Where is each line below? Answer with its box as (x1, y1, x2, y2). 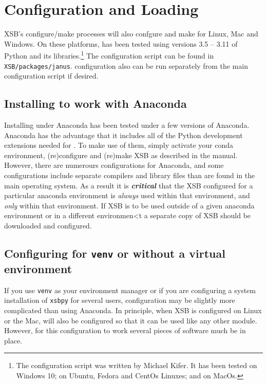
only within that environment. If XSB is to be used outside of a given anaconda (4, 200, 255, 210)
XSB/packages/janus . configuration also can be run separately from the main (4, 60, 248, 71)
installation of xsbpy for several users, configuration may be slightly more (4, 295, 235, 305)
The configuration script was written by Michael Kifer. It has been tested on (16, 360, 257, 371)
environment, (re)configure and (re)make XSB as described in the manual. (4, 149, 238, 160)
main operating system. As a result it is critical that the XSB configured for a (4, 180, 253, 190)
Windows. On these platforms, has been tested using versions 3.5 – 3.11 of (4, 38, 238, 49)
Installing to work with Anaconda (4, 95, 187, 111)
